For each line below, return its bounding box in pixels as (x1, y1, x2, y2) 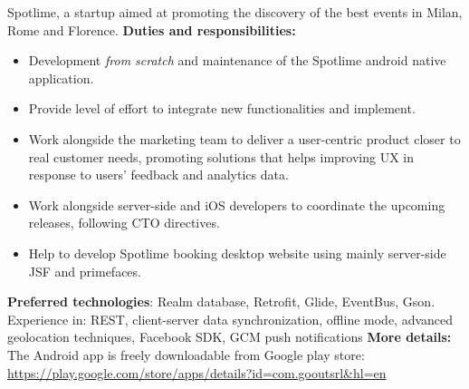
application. (28, 68, 94, 87)
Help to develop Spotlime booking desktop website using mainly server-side (28, 243, 446, 262)
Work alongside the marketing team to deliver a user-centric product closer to (28, 129, 461, 148)
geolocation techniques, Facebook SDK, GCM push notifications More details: (7, 327, 452, 346)
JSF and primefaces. (28, 261, 141, 280)
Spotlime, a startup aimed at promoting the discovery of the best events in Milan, (7, 3, 463, 21)
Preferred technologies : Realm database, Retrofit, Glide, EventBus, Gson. (7, 292, 435, 311)
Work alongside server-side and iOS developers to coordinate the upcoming (28, 195, 445, 214)
